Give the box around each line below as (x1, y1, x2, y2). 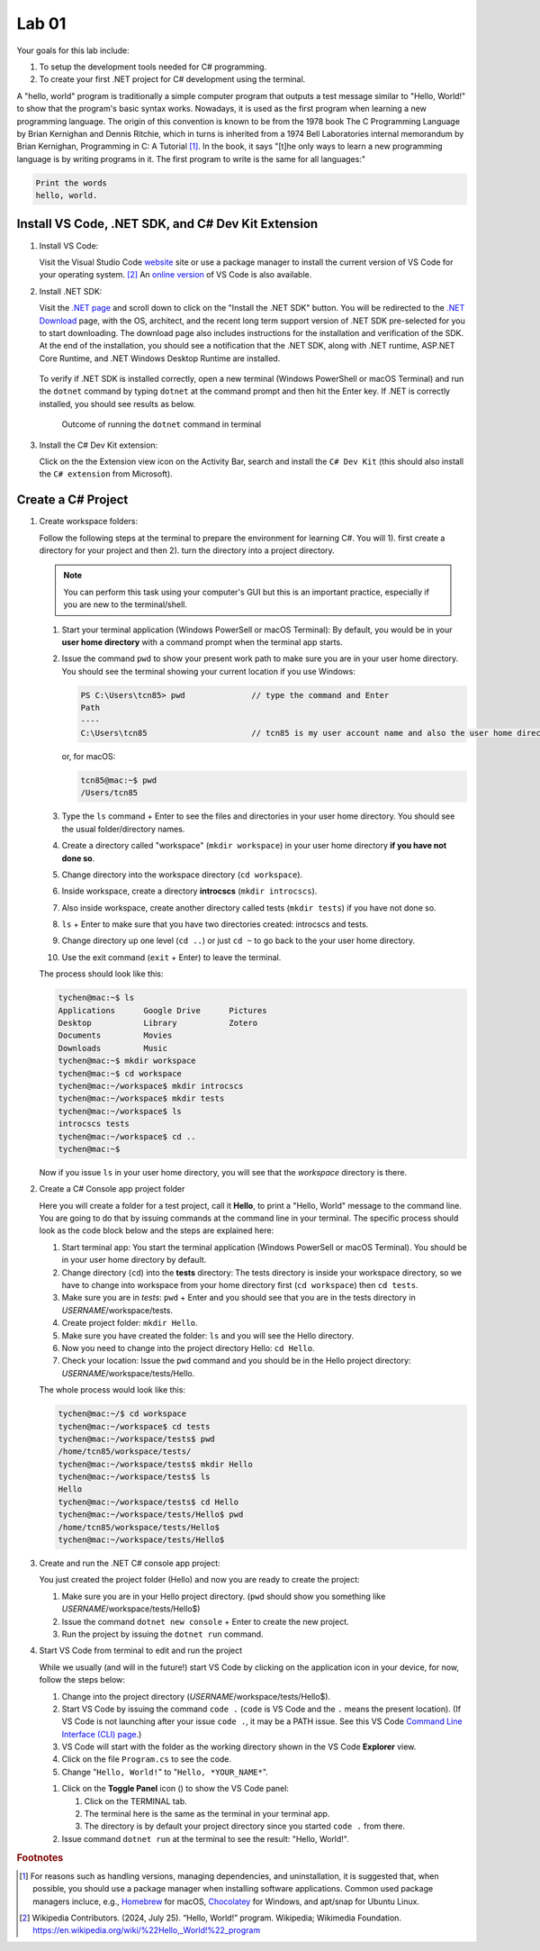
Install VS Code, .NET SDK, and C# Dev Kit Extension (16, 216, 319, 231)
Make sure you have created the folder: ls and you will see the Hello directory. (61, 1329, 355, 1341)
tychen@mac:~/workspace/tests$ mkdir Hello (58, 1459, 254, 1469)
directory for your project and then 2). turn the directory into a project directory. (39, 545, 335, 556)
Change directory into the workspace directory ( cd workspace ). (61, 869, 303, 880)
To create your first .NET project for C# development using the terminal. (39, 74, 306, 85)
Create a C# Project (16, 492, 129, 508)
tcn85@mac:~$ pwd (80, 775, 157, 785)
